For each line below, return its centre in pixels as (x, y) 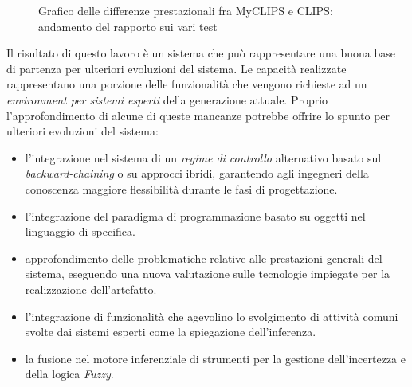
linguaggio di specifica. (80, 231)
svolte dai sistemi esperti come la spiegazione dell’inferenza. (171, 332)
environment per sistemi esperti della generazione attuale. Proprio (167, 99)
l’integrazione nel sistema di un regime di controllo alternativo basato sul (203, 157)
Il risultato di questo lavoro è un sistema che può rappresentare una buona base (201, 53)
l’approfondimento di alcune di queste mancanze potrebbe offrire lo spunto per (198, 115)
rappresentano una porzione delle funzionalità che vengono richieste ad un (187, 84)
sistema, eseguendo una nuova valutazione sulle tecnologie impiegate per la (208, 274)
